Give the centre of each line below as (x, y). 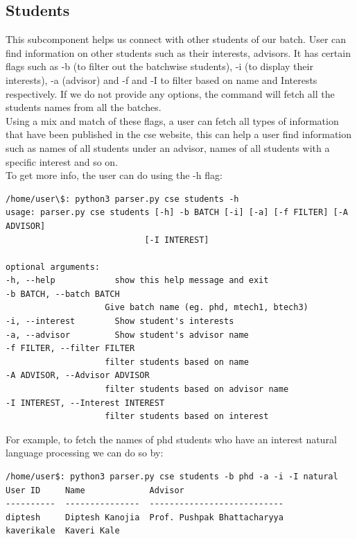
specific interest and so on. (62, 161)
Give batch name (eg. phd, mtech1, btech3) (207, 308)
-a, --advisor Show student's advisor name (127, 335)
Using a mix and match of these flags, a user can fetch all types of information (172, 120)
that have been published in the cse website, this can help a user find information (179, 134)
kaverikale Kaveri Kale (63, 531)
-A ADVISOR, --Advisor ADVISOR (78, 376)
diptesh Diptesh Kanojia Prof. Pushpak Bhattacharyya (145, 517)
